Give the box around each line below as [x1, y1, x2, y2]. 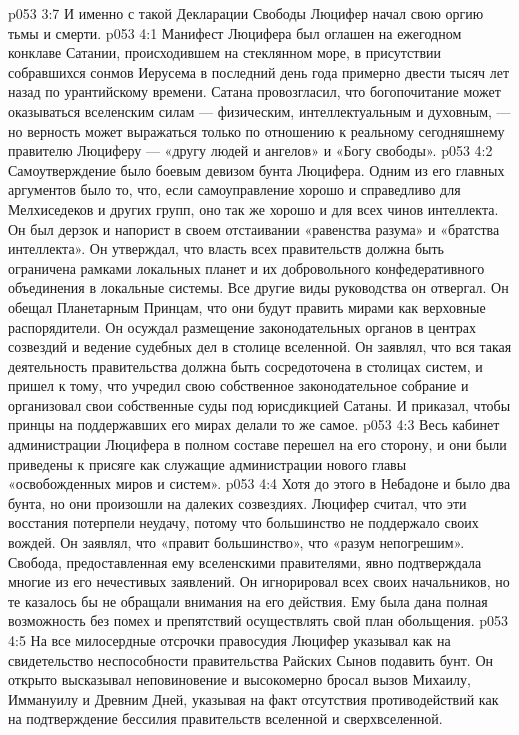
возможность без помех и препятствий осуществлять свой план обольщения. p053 [8, 610, 509, 631]
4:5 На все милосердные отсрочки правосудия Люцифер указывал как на [8, 630, 451, 650]
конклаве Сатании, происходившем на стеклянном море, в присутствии [8, 42, 442, 63]
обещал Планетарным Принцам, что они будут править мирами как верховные [8, 296, 486, 317]
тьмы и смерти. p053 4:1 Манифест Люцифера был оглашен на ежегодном [8, 22, 462, 43]
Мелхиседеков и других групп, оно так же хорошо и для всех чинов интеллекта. [8, 198, 499, 219]
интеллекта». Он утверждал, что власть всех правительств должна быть [8, 238, 444, 259]
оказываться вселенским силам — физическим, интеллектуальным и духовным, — [8, 100, 511, 121]
